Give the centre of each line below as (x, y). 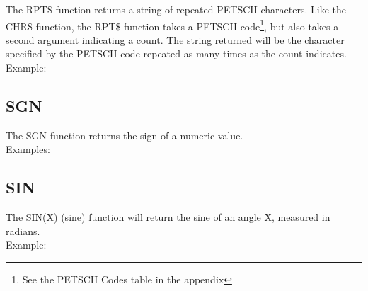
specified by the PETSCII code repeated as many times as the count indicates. (176, 53)
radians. (23, 230)
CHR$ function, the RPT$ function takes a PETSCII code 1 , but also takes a (172, 25)
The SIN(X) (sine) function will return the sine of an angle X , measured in (168, 217)
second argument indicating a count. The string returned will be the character (175, 39)
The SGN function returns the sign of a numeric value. (125, 135)
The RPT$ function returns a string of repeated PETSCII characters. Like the (176, 9)
